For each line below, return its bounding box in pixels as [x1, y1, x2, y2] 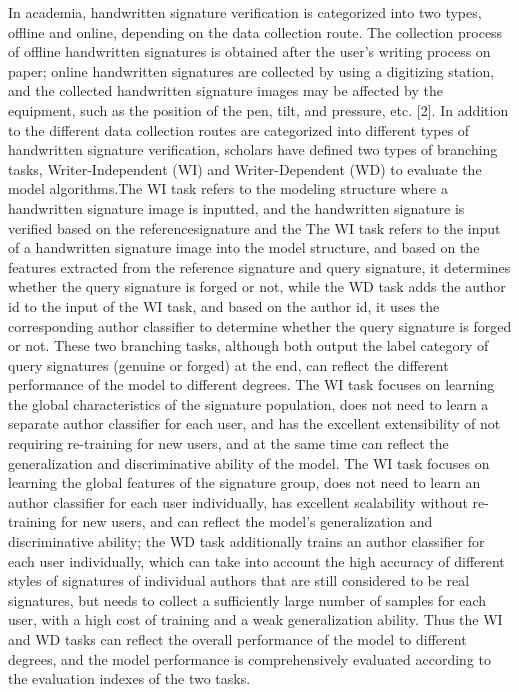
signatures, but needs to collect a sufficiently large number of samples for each [8, 589, 487, 610]
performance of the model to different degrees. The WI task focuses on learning [8, 374, 495, 395]
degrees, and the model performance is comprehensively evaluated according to [8, 648, 492, 669]
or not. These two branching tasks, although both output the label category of [8, 335, 489, 356]
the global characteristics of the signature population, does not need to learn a [8, 393, 489, 414]
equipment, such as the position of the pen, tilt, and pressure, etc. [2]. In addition [8, 99, 509, 120]
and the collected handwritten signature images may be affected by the [8, 80, 443, 101]
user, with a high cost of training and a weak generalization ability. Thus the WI [8, 609, 503, 630]
